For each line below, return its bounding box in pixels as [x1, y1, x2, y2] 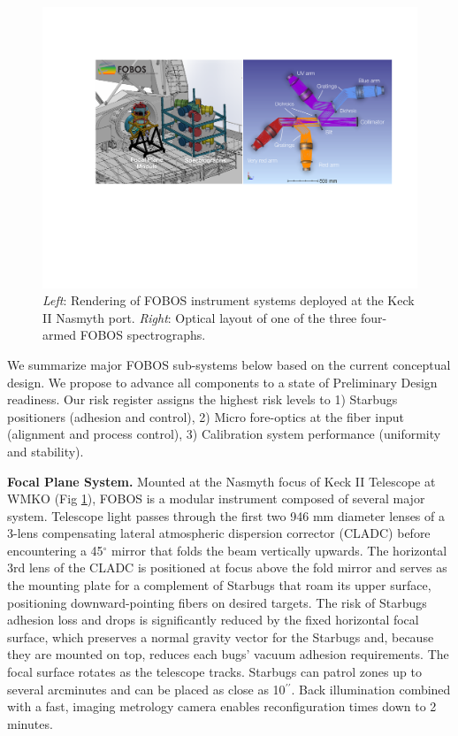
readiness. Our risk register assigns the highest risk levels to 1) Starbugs [7, 390, 398, 409]
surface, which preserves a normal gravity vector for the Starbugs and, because [7, 627, 434, 646]
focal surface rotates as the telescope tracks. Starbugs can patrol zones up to [7, 663, 422, 681]
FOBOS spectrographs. [80, 326, 206, 344]
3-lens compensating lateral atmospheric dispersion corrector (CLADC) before [7, 524, 431, 542]
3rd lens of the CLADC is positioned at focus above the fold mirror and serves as [7, 558, 447, 577]
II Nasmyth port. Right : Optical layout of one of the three [42, 308, 357, 326]
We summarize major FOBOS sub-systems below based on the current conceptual [7, 355, 451, 373]
